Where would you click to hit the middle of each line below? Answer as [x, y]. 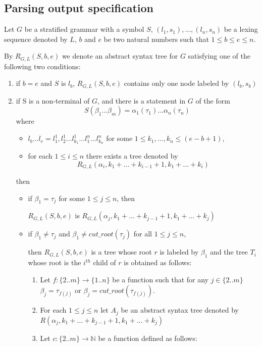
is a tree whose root [121, 252]
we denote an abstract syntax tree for [120, 56]
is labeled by [179, 252]
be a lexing [241, 29]
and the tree [229, 252]
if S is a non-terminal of [53, 100]
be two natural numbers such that [156, 39]
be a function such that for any [160, 279]
